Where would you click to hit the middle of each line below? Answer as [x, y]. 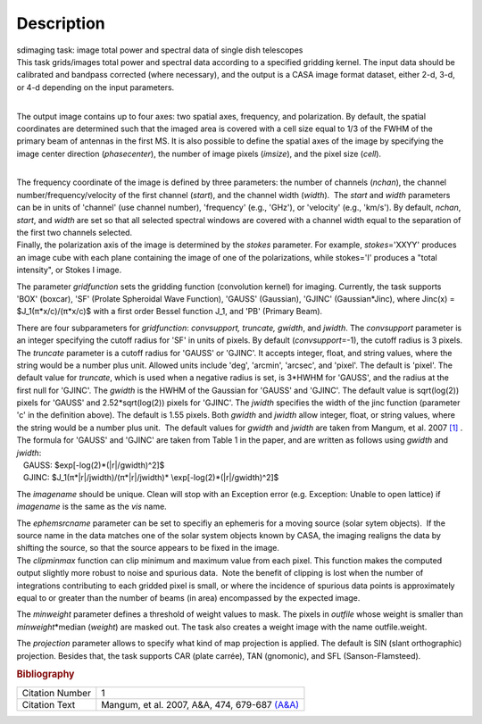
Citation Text [49, 704]
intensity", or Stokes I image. [69, 270]
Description [61, 23]
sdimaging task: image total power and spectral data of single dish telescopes [160, 50]
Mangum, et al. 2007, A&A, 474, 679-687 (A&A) [200, 704]
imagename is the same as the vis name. [91, 507]
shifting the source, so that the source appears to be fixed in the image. [148, 548]
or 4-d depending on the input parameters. [96, 87]
